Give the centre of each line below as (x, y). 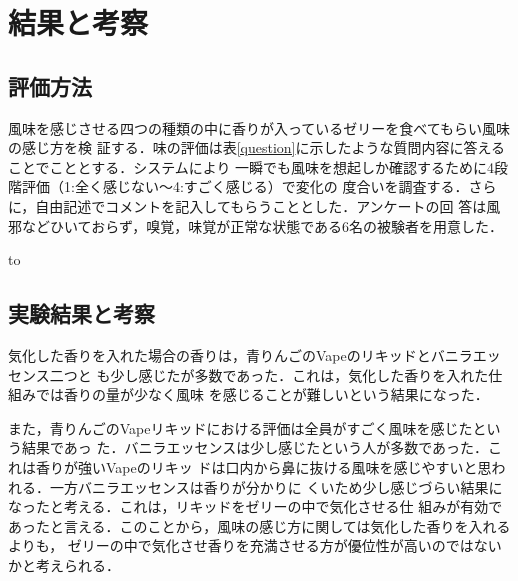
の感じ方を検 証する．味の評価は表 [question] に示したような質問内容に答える (257, 147)
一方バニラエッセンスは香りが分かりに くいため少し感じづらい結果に (276, 486)
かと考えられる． (64, 564)
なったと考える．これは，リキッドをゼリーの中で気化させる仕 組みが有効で (255, 506)
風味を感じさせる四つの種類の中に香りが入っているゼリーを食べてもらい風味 (259, 127)
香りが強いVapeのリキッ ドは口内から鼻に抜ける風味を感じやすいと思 (263, 466)
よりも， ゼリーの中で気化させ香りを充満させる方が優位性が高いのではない (255, 545)
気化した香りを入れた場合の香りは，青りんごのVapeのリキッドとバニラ (240, 354)
